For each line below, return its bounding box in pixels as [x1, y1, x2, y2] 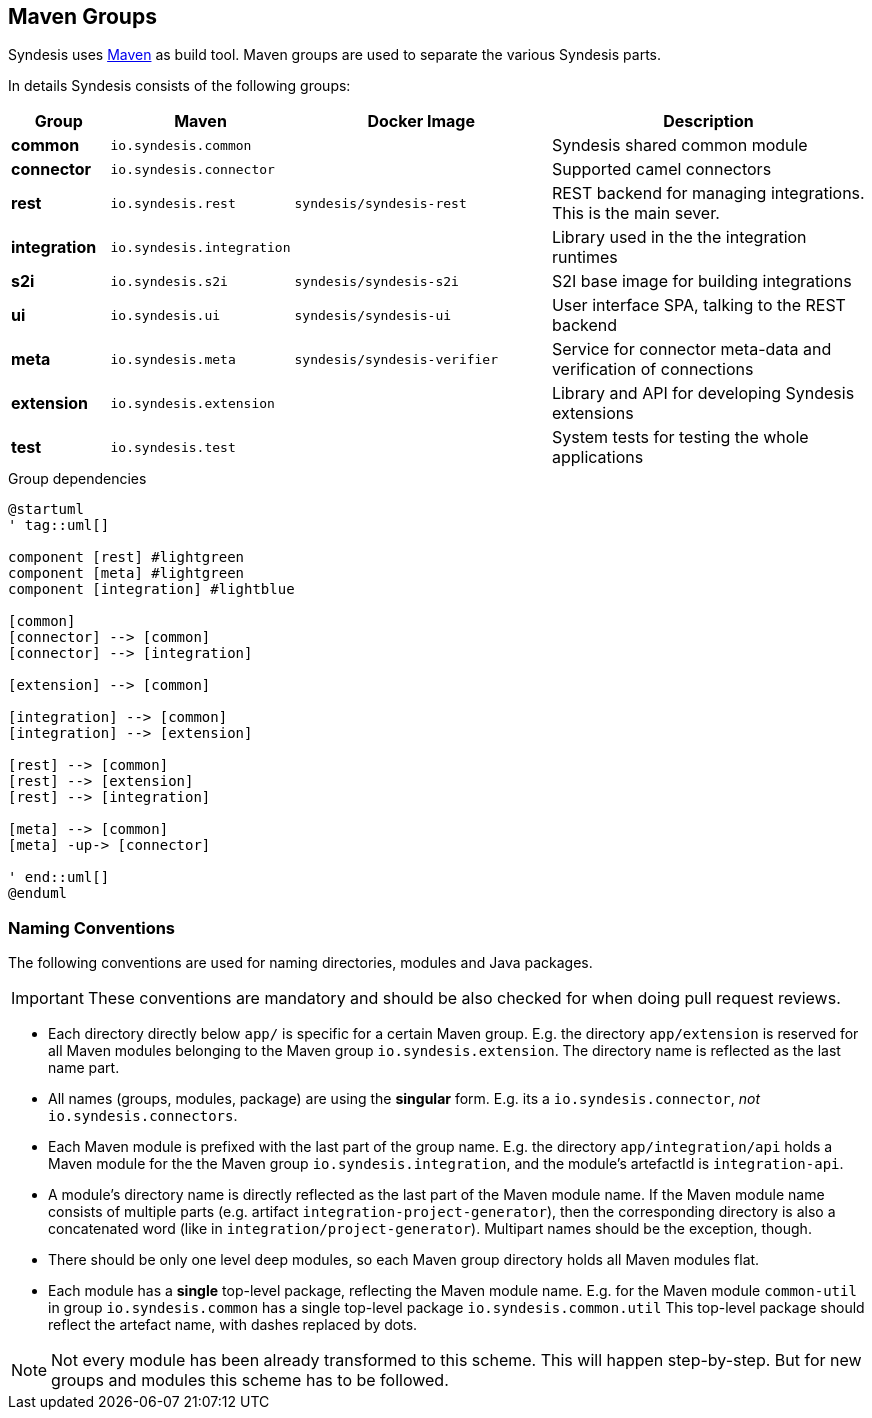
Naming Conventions [8, 917, 176, 938]
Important [11, 988, 84, 1009]
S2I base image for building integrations [551, 271, 852, 292]
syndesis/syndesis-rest [294, 195, 467, 211]
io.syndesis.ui [110, 307, 221, 323]
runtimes [551, 247, 618, 268]
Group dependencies [8, 470, 147, 488]
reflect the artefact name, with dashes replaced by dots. [48, 1316, 418, 1334]
